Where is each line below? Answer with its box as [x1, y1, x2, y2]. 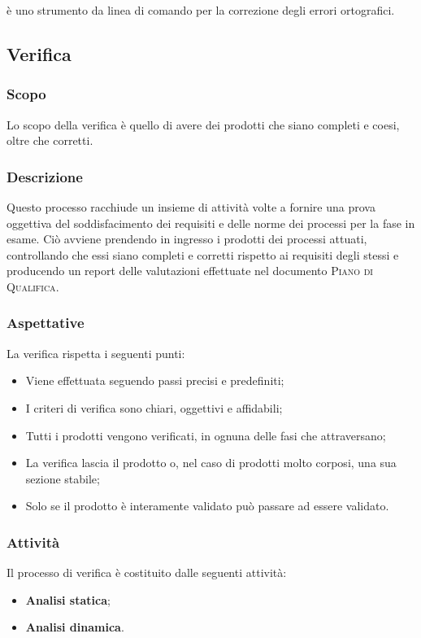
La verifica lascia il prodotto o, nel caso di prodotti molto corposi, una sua [25, 454, 397, 471]
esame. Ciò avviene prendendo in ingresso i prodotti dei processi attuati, [7, 230, 367, 247]
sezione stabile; [25, 470, 100, 487]
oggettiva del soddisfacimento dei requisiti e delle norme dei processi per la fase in [7, 214, 415, 231]
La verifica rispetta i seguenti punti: [7, 344, 185, 361]
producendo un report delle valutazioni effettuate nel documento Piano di [7, 262, 373, 279]
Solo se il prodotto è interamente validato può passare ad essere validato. [25, 497, 389, 514]
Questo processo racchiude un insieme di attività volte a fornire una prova [7, 199, 375, 215]
